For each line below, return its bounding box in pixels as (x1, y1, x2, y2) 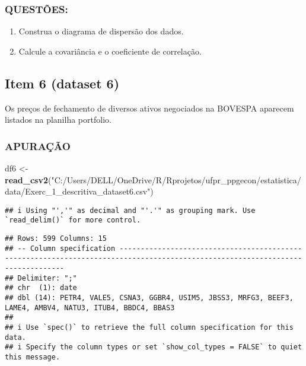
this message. (5, 352, 60, 361)
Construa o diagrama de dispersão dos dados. (18, 25, 184, 37)
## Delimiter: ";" (5, 273, 77, 282)
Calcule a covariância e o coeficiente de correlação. (18, 44, 202, 57)
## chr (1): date (5, 284, 77, 292)
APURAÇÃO (5, 138, 71, 153)
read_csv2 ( (5, 173, 52, 186)
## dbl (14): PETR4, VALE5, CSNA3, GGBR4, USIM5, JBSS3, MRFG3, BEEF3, (5, 294, 294, 303)
